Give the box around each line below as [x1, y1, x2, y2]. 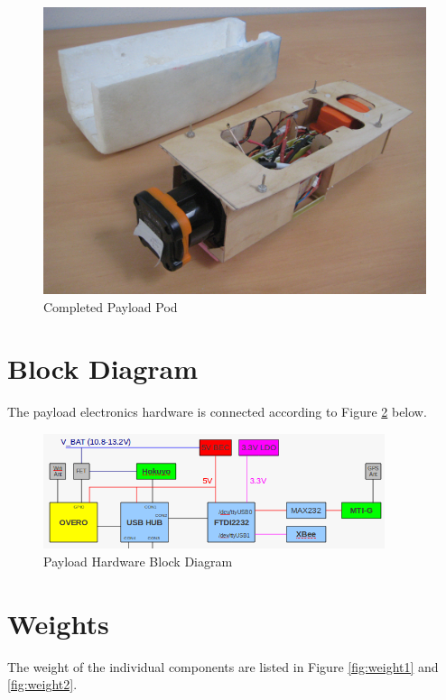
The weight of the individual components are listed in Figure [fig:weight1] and [7, 657, 439, 676]
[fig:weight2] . [7, 675, 78, 694]
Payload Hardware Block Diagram [43, 551, 233, 570]
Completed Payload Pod [43, 297, 178, 316]
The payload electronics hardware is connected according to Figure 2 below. [7, 402, 427, 421]
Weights [7, 604, 109, 641]
